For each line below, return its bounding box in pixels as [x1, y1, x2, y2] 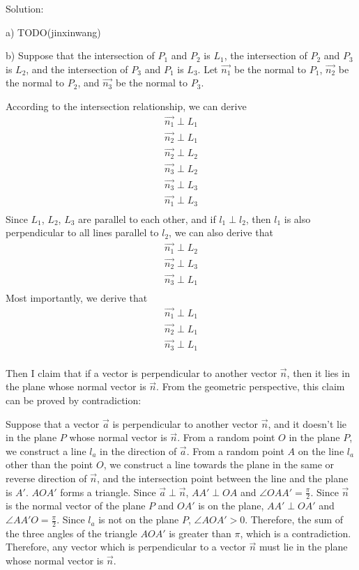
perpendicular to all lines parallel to [6, 225, 159, 240]
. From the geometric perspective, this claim [156, 379, 345, 394]
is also [284, 211, 311, 226]
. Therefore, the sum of [245, 512, 344, 527]
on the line [298, 443, 344, 458]
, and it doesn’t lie [268, 416, 347, 431]
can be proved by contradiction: [6, 393, 142, 408]
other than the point [6, 457, 93, 472]
